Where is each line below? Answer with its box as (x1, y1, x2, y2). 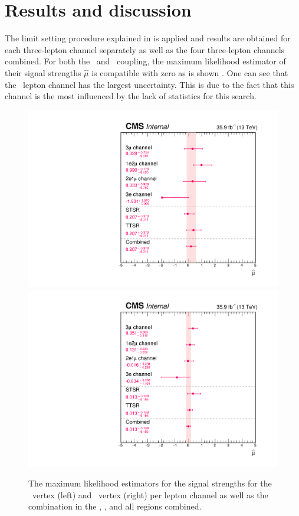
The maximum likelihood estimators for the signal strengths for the (28, 477, 272, 489)
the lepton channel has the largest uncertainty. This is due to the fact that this (5, 78, 294, 90)
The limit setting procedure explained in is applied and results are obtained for (5, 32, 291, 44)
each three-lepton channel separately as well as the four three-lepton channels (5, 43, 285, 55)
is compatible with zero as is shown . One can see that (91, 66, 288, 79)
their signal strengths (5, 66, 81, 79)
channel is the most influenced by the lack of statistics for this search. (5, 90, 257, 102)
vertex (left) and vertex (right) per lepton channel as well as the (32, 488, 268, 501)
